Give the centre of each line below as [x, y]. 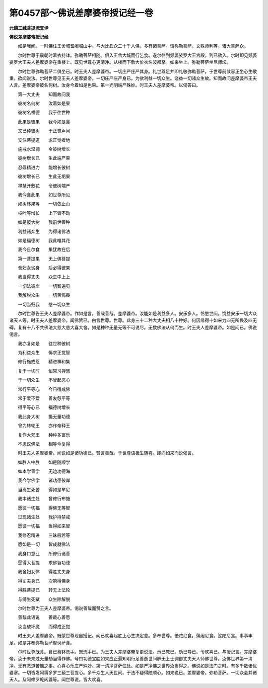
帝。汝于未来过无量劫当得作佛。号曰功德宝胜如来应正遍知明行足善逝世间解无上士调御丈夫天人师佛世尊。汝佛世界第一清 [131, 659]
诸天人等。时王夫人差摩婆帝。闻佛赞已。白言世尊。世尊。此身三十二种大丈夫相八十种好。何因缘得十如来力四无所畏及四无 [133, 320]
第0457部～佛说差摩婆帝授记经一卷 [81, 13]
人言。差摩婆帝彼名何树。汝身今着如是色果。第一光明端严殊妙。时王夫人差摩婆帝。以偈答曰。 [105, 85]
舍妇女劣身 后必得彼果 [44, 268]
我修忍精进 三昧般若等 [44, 535]
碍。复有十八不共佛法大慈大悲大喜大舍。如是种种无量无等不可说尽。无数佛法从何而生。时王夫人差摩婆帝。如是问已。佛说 [133, 327]
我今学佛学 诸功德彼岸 [44, 480]
